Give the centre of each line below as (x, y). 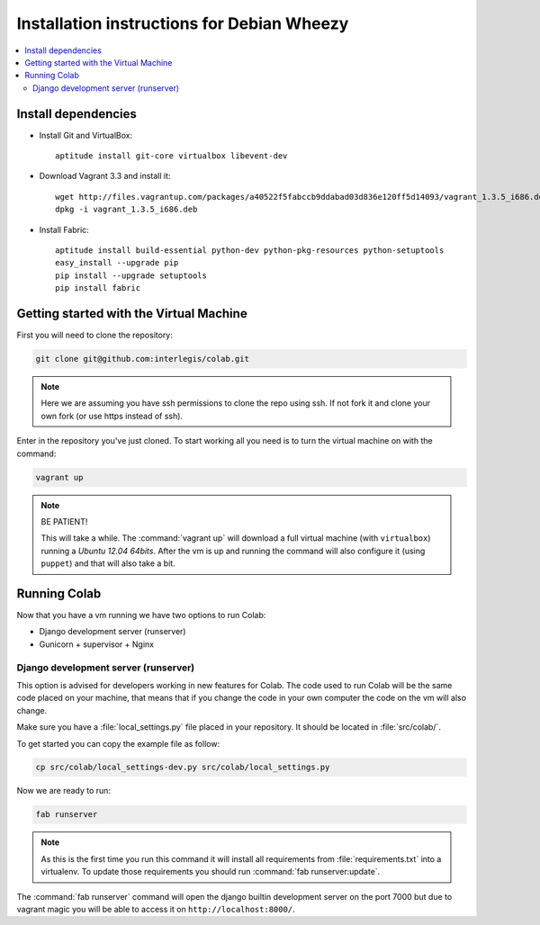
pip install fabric (98, 288)
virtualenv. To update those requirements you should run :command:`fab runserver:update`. (211, 872)
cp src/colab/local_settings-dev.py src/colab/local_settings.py (183, 768)
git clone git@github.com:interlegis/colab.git (142, 359)
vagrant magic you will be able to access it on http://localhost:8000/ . (156, 909)
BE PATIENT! (64, 521)
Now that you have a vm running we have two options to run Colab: (141, 615)
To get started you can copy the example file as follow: (118, 743)
